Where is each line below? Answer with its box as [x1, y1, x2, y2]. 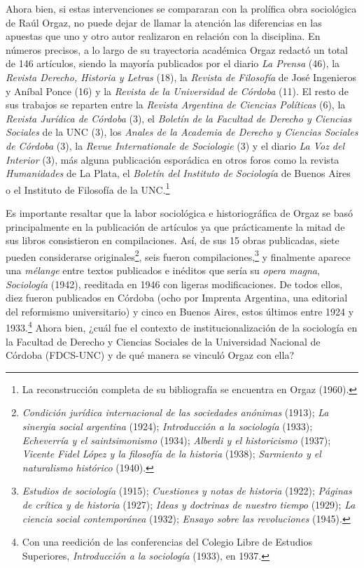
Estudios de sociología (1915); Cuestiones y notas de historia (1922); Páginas [22, 483, 352, 498]
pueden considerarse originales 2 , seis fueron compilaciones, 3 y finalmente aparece [6, 247, 351, 264]
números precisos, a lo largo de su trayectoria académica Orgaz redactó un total [6, 42, 348, 57]
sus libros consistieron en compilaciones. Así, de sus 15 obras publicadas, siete [6, 233, 339, 248]
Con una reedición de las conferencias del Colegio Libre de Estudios [22, 534, 312, 549]
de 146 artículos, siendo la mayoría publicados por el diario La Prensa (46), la [6, 56, 340, 71]
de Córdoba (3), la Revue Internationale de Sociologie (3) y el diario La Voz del [6, 138, 345, 152]
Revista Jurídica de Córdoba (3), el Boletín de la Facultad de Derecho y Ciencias [6, 111, 351, 125]
